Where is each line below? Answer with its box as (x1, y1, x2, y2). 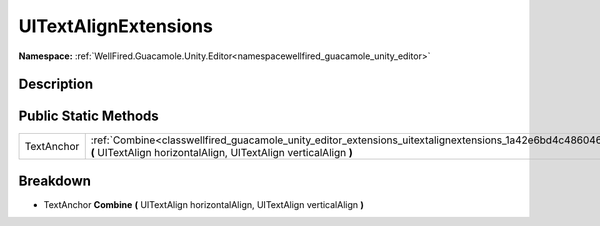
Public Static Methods (18, 108, 159, 125)
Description (18, 76, 94, 93)
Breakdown (18, 172, 92, 189)
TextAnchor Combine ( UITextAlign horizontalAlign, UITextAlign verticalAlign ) (43, 198, 365, 210)
